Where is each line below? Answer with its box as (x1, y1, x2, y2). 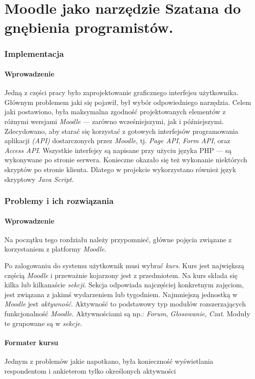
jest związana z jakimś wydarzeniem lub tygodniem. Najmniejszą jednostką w (4, 289, 238, 299)
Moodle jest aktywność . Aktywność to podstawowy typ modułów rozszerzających (4, 299, 246, 309)
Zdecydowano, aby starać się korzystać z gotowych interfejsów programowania (4, 126, 238, 136)
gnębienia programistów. (4, 17, 174, 37)
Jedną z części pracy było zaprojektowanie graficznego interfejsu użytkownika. (4, 87, 239, 98)
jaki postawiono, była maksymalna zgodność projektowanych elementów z (4, 106, 226, 117)
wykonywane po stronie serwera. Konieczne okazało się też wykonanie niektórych (4, 154, 248, 165)
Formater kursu (4, 337, 58, 347)
